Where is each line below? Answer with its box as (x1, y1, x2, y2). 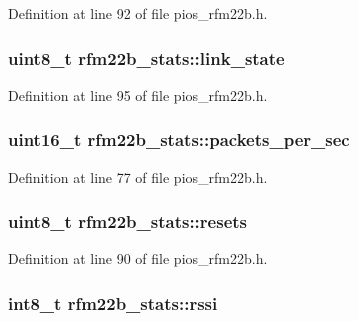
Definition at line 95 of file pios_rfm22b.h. (8, 84, 268, 105)
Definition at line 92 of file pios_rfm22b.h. (8, 3, 268, 23)
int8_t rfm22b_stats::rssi (8, 290, 218, 315)
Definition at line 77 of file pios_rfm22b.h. (8, 166, 268, 187)
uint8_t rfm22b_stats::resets (8, 209, 248, 234)
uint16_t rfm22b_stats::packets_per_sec (8, 127, 350, 152)
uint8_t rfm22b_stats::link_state (8, 45, 285, 70)
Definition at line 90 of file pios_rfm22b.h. (8, 248, 268, 269)
